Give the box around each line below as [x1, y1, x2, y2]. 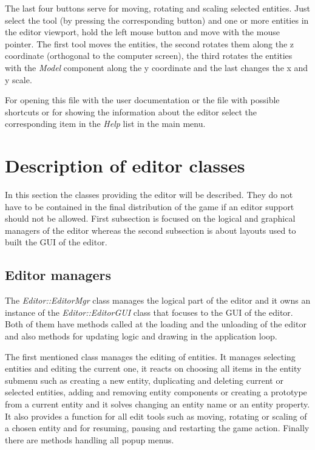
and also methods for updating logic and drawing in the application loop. [5, 330, 277, 343]
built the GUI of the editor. [5, 236, 107, 248]
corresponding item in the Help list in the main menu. [5, 117, 206, 130]
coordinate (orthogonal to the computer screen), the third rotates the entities [5, 49, 293, 62]
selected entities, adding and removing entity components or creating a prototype [5, 386, 307, 398]
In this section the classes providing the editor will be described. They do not [5, 188, 293, 201]
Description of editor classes [5, 153, 245, 178]
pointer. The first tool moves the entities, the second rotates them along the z [5, 37, 294, 50]
